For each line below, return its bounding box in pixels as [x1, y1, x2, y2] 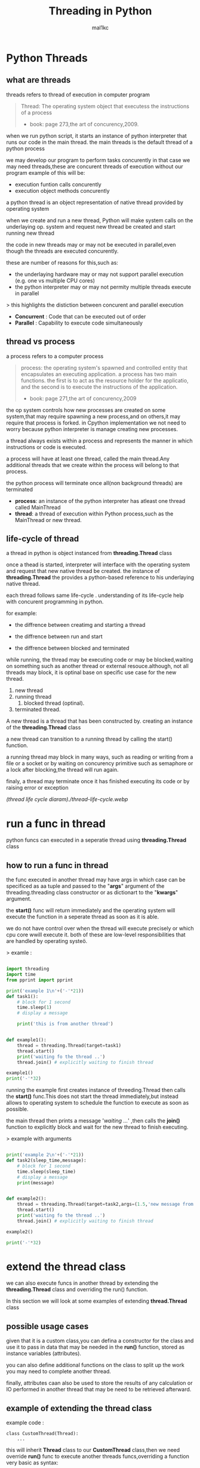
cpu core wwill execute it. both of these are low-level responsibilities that [6, 931, 186, 938]
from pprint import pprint [6, 977, 73, 983]
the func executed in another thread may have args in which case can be [6, 876, 186, 884]
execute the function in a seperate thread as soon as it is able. [6, 913, 159, 920]
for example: [6, 609, 38, 617]
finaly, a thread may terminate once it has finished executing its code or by [6, 778, 190, 785]
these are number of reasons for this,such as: [6, 259, 118, 266]
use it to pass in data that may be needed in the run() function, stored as [6, 1343, 185, 1351]
